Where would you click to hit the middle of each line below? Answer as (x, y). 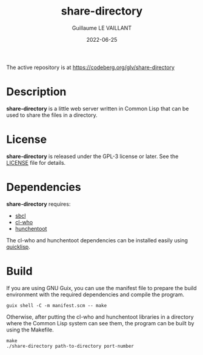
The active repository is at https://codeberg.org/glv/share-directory (90, 67)
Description (36, 92)
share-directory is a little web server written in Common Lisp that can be (98, 108)
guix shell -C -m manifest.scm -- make (57, 305)
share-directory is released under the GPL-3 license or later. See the (92, 156)
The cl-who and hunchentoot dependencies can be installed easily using (97, 240)
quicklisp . (18, 247)
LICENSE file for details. (36, 162)
